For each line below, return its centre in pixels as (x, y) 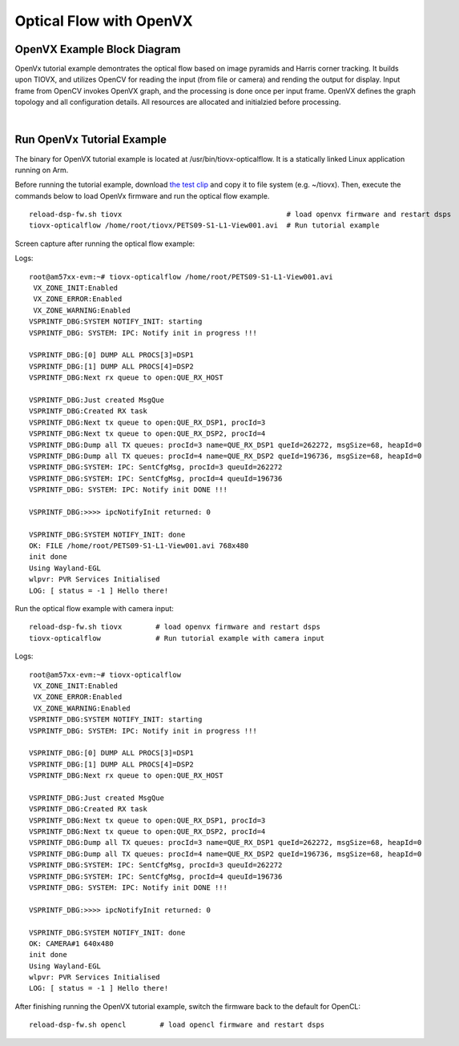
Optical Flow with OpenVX (104, 21)
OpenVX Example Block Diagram (98, 49)
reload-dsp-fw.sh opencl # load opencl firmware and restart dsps (177, 1025)
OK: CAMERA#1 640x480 (71, 943)
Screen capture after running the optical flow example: (105, 243)
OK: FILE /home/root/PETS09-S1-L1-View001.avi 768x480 (139, 546)
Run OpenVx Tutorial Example (91, 140)
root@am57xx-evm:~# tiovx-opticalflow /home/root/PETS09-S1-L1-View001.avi (181, 277)
